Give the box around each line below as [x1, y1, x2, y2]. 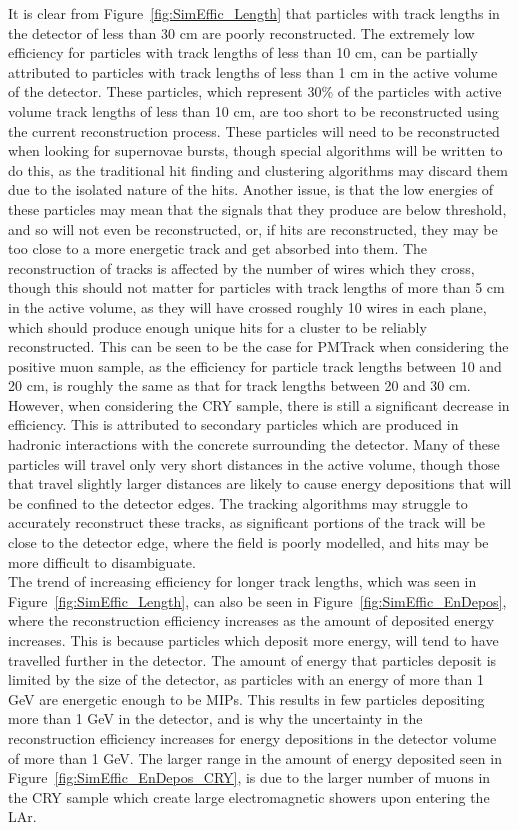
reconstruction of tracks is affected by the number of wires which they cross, [8, 257, 475, 278]
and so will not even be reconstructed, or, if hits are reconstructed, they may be [8, 218, 498, 239]
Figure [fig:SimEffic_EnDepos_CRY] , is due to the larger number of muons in [8, 767, 491, 788]
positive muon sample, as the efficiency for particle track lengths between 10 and [8, 355, 502, 376]
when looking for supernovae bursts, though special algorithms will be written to [8, 140, 503, 161]
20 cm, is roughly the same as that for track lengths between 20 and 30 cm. [8, 375, 471, 396]
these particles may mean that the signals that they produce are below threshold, [8, 198, 507, 219]
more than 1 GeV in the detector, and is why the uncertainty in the [8, 708, 423, 729]
